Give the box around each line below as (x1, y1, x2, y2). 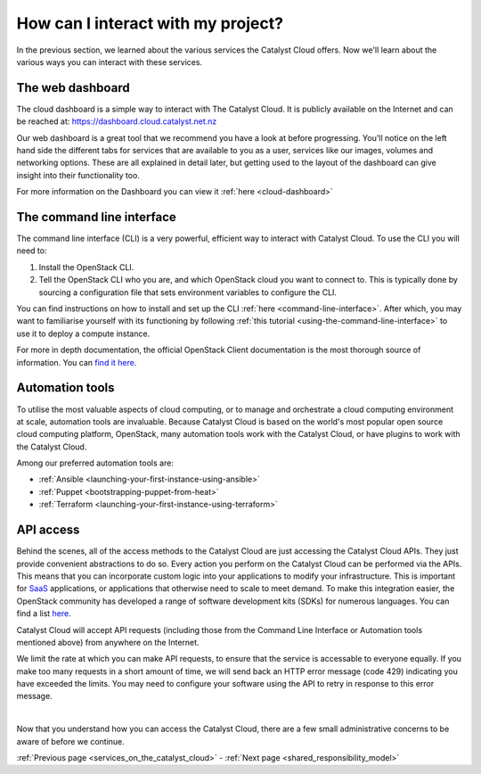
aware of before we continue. (16, 736, 125, 746)
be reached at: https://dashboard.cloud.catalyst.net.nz (16, 116, 217, 127)
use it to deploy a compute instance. (16, 328, 151, 339)
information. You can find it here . (16, 357, 137, 367)
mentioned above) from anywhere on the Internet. (16, 637, 200, 647)
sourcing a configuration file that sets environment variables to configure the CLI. (38, 286, 338, 298)
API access (16, 523, 80, 538)
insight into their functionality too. (16, 169, 140, 180)
